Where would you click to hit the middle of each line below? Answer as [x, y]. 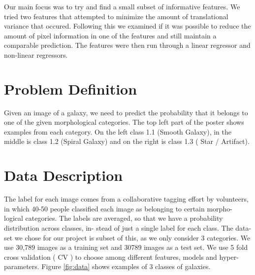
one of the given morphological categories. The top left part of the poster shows [124, 122]
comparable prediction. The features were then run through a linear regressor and [127, 45]
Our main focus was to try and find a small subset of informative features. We [122, 6]
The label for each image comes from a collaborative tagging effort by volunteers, [126, 199]
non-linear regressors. [36, 54]
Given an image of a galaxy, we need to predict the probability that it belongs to [126, 112]
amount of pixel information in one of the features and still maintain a [110, 35]
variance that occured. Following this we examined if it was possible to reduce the [127, 26]
